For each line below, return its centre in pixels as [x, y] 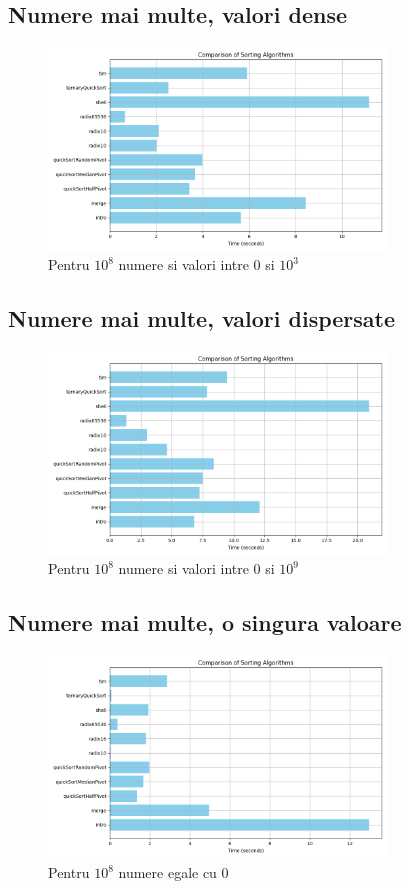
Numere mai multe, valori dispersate [202, 318]
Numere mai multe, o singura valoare [205, 622]
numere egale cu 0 [173, 872]
